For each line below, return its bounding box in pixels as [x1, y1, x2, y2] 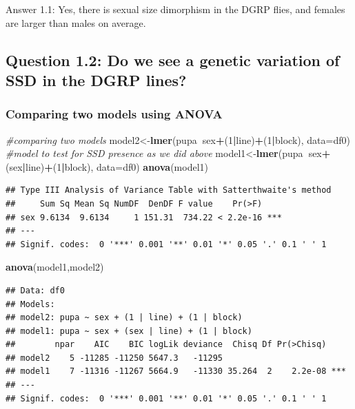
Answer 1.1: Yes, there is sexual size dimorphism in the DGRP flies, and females [6, 2, 345, 16]
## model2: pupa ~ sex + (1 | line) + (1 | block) [6, 313, 243, 323]
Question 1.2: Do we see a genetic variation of [6, 49, 340, 70]
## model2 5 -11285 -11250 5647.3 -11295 [6, 353, 223, 363]
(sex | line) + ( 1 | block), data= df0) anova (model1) [6, 159, 208, 174]
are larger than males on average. [6, 15, 146, 30]
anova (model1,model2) [6, 260, 104, 274]
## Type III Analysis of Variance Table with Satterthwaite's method [6, 185, 332, 196]
